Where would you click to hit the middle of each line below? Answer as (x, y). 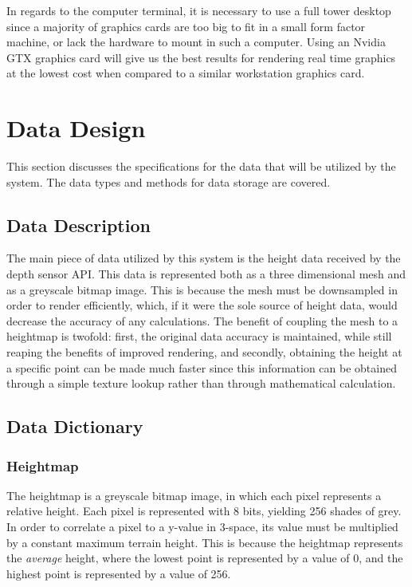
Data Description (78, 225)
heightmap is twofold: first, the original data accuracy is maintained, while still (199, 336)
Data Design (76, 128)
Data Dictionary (75, 426)
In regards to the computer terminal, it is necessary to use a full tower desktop (199, 10)
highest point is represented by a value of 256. (119, 573)
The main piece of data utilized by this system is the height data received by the (204, 258)
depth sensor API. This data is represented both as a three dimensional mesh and (206, 274)
